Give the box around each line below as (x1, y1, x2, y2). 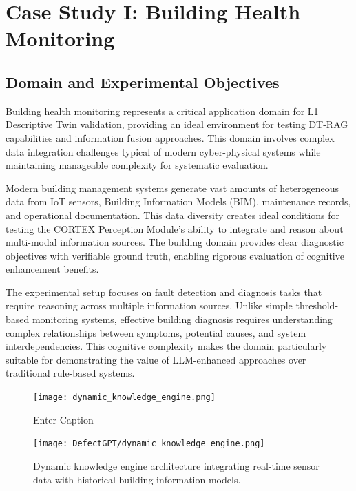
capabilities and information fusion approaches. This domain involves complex (6, 130, 335, 145)
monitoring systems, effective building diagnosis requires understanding (32, 312, 333, 326)
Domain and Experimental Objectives (6, 71, 280, 92)
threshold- (295, 298, 339, 313)
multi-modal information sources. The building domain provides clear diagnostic (6, 235, 344, 249)
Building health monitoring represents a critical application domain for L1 (6, 103, 319, 118)
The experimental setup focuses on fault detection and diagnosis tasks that (6, 284, 322, 299)
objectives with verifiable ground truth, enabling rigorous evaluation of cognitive (6, 248, 344, 262)
